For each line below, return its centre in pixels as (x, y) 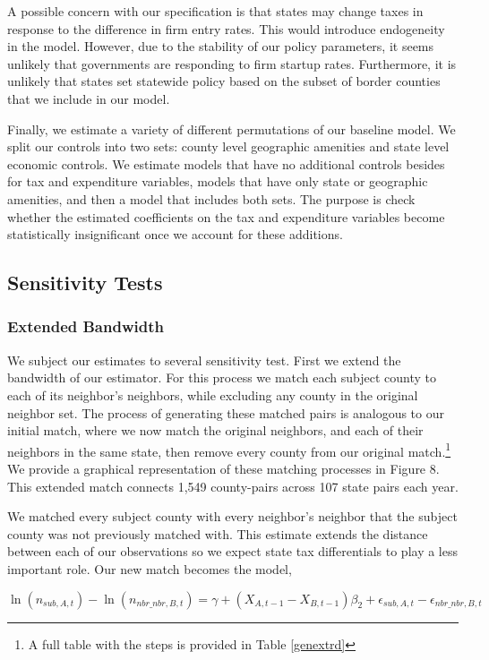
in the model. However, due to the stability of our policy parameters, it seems (221, 46)
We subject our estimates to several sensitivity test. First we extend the (204, 360)
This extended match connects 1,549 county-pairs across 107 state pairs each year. (233, 486)
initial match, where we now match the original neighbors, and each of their (215, 430)
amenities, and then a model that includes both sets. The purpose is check (211, 198)
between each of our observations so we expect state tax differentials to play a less (233, 551)
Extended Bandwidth (86, 326)
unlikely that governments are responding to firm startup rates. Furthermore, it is (232, 63)
